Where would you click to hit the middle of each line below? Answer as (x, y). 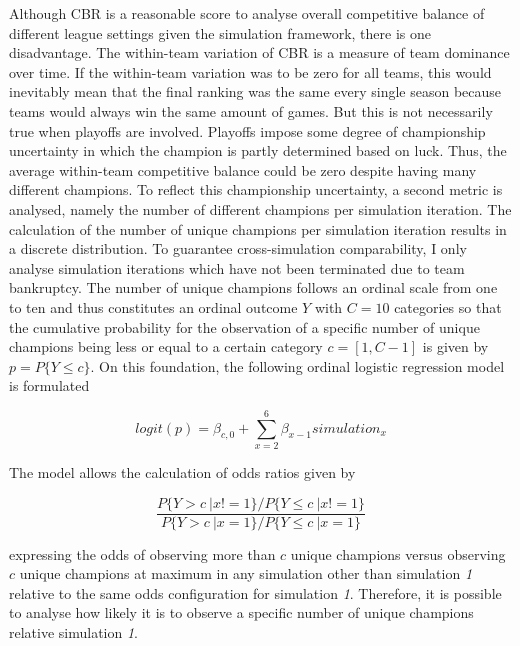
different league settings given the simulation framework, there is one (220, 32)
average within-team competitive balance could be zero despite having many (243, 169)
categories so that (448, 306)
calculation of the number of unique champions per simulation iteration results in (258, 228)
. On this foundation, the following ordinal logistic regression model (297, 365)
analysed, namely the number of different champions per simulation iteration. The (260, 208)
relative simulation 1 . (74, 632)
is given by (455, 346)
